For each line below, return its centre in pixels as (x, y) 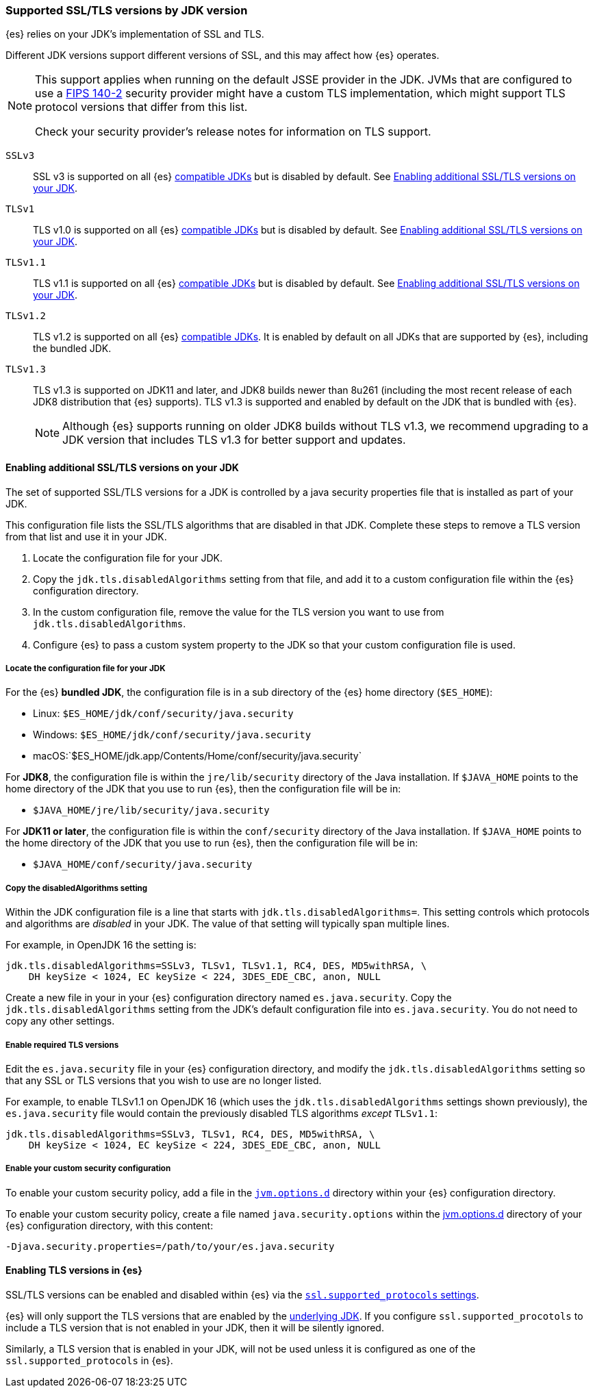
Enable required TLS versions (62, 1045)
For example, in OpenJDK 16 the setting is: (101, 945)
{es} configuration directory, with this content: (110, 1225)
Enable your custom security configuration (88, 1169)
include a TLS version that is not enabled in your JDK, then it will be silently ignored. (195, 1327)
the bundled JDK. (72, 349)
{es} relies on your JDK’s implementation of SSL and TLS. (135, 34)
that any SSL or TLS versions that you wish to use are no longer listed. (164, 1080)
